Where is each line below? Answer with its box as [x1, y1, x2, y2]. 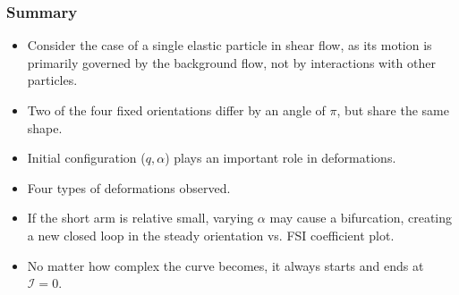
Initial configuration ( [27, 148, 146, 167]
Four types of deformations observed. [27, 178, 231, 197]
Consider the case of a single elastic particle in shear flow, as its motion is [27, 36, 432, 55]
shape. [27, 118, 63, 137]
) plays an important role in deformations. [165, 148, 396, 167]
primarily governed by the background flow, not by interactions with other [27, 53, 436, 72]
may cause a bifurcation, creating [269, 208, 453, 227]
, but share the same [336, 101, 449, 119]
